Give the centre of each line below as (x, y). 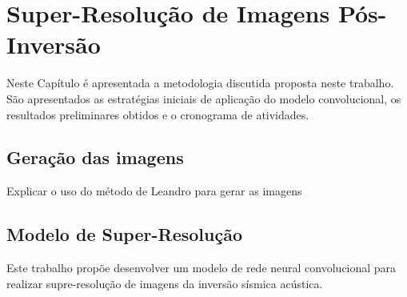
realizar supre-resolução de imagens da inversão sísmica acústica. (165, 283)
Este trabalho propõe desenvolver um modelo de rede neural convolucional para (202, 268)
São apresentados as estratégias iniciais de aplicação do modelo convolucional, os (204, 98)
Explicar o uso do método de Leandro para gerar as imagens (154, 191)
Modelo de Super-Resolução (124, 234)
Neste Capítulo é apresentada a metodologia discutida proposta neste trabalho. (200, 83)
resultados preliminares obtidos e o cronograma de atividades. (158, 114)
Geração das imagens (95, 157)
